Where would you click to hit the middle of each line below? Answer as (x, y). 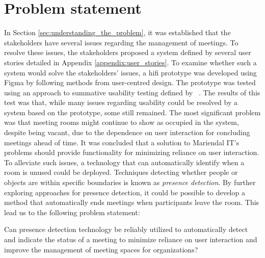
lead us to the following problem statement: (72, 212)
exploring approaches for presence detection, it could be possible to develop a (125, 192)
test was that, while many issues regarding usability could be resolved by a (121, 102)
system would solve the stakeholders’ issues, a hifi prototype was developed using (130, 72)
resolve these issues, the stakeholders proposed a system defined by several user (128, 52)
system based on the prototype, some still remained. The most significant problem (132, 112)
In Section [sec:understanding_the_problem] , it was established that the (117, 32)
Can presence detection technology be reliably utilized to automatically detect (126, 229)
